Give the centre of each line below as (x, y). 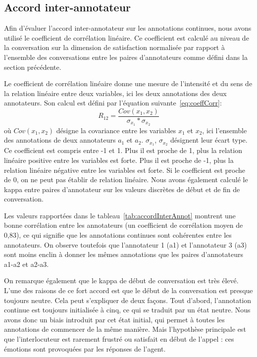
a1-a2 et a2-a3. (26, 264)
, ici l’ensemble (225, 130)
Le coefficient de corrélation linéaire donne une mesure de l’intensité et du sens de (128, 83)
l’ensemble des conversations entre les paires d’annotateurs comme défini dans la (126, 57)
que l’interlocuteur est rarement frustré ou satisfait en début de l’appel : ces (119, 339)
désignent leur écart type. (209, 140)
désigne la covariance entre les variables (116, 130)
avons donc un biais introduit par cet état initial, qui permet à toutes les (114, 319)
